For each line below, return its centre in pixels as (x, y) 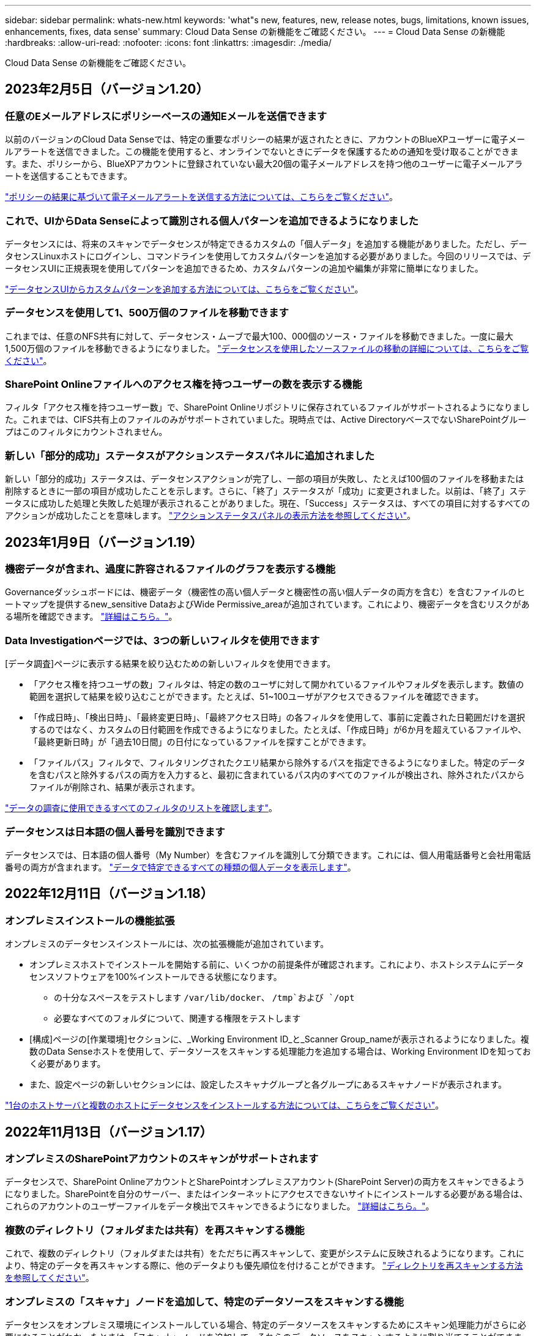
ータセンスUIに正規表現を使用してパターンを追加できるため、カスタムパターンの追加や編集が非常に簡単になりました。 (244, 268)
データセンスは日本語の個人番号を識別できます (115, 832)
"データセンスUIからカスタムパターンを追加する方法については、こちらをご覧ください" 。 (184, 289)
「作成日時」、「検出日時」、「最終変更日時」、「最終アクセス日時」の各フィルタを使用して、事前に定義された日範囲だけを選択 (277, 718)
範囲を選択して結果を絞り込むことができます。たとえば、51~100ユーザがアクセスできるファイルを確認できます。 (257, 697)
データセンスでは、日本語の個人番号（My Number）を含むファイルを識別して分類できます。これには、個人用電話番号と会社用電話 (268, 855)
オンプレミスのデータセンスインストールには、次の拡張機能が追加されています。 (167, 944)
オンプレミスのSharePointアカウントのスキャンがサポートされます (162, 1159)
